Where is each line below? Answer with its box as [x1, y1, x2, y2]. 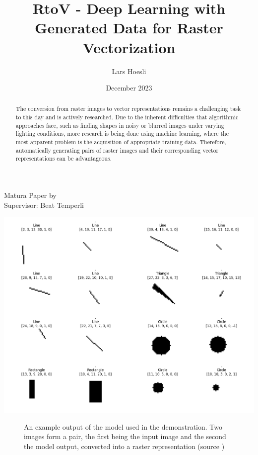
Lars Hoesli [112, 66, 146, 76]
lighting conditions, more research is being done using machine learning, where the [15, 129, 229, 138]
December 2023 [106, 83, 152, 93]
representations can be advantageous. [15, 154, 112, 163]
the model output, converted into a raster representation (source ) [24, 441, 225, 451]
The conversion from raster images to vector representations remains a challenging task [15, 104, 241, 113]
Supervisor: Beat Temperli [4, 199, 84, 210]
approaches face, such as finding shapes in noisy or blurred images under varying [15, 121, 224, 129]
